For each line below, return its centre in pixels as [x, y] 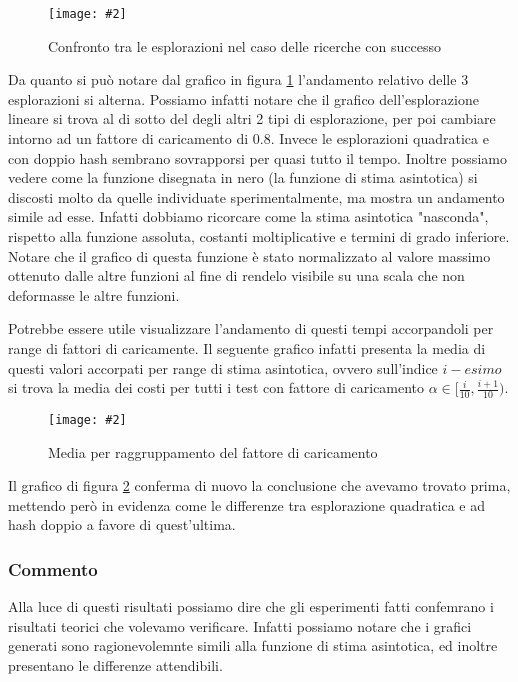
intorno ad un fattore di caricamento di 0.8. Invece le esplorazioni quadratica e [248, 138]
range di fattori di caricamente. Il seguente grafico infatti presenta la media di [247, 347]
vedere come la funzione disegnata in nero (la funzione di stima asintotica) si [243, 177]
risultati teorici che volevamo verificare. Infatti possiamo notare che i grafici [240, 625]
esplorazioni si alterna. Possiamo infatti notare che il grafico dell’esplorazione [243, 98]
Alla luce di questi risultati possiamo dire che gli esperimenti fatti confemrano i [251, 606]
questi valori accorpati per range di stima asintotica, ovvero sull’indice [223, 367]
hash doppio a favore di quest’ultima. [122, 524]
